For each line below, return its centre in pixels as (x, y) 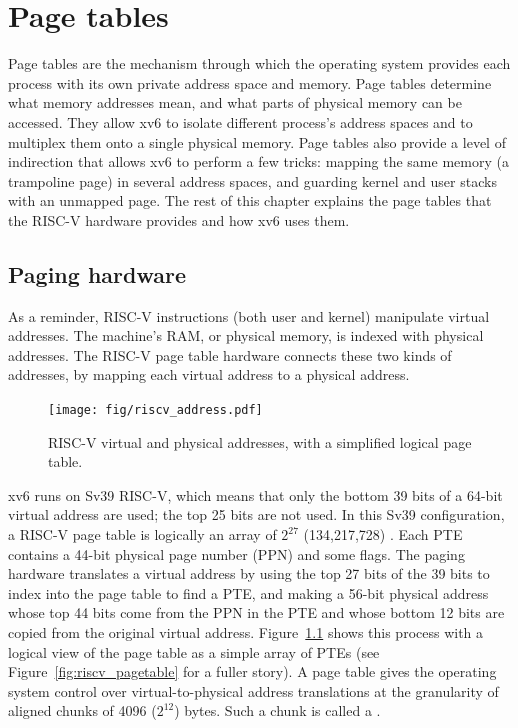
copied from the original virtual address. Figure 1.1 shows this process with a (246, 632)
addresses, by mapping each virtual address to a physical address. (209, 374)
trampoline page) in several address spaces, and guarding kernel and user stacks (252, 180)
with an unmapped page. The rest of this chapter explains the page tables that (250, 200)
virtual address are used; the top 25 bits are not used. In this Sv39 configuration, (256, 514)
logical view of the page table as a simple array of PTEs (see (194, 651)
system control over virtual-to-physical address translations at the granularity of (253, 690)
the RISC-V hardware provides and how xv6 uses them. (179, 219)
